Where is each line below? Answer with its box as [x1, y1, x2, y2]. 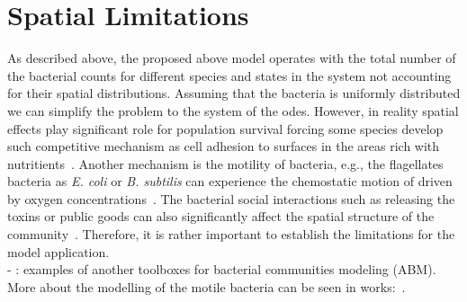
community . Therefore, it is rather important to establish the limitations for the [7, 225, 455, 244]
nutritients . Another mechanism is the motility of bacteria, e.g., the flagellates [7, 154, 444, 173]
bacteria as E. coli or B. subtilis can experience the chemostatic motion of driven [7, 172, 453, 191]
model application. [7, 242, 110, 261]
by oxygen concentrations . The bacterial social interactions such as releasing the [7, 189, 455, 208]
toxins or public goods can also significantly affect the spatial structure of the [7, 207, 435, 226]
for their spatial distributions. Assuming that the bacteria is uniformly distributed [7, 84, 461, 102]
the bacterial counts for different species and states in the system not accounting [7, 66, 452, 84]
